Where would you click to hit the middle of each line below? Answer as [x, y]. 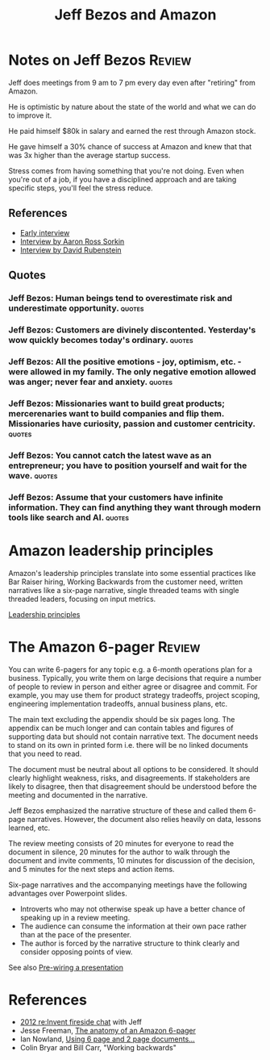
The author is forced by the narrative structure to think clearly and [130, 943]
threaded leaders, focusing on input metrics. [82, 599]
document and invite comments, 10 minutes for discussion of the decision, [132, 860]
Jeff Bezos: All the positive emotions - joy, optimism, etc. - [125, 361]
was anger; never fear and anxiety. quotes [91, 382]
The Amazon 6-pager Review [104, 647]
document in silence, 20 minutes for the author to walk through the [119, 852]
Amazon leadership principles [111, 551]
